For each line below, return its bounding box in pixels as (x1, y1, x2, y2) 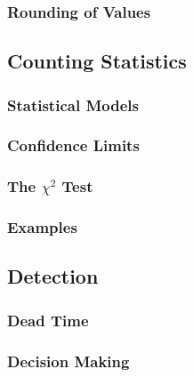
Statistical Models (7, 93, 139, 116)
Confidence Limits (7, 134, 140, 156)
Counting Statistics (7, 47, 187, 75)
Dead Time (7, 309, 89, 331)
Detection (7, 262, 99, 290)
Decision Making (7, 349, 130, 372)
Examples (7, 216, 77, 238)
